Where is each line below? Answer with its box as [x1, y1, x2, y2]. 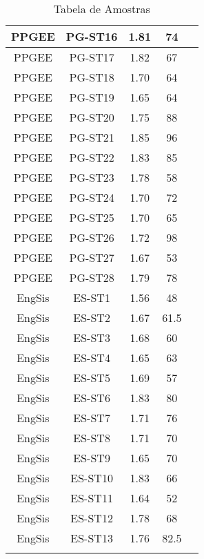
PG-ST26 [69, 229, 114, 245]
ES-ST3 [73, 330, 110, 345]
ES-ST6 [73, 390, 110, 406]
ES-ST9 [73, 450, 110, 466]
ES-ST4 [73, 350, 110, 366]
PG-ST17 [69, 49, 114, 65]
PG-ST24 [69, 189, 114, 205]
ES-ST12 [70, 510, 113, 526]
